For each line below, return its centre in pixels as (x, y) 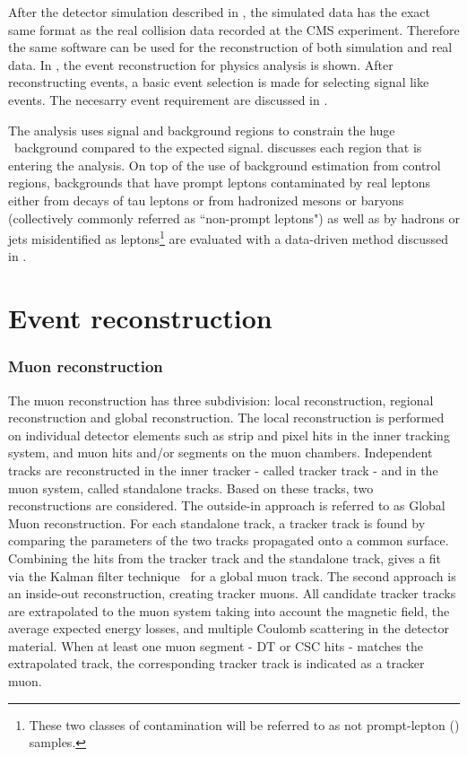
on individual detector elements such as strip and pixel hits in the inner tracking (229, 435)
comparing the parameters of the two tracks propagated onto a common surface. (229, 540)
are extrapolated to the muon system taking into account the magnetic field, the (229, 610)
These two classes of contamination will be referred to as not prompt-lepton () (244, 724)
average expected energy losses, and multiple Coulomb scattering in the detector (229, 628)
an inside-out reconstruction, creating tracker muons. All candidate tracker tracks (232, 593)
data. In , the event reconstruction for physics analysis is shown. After (201, 64)
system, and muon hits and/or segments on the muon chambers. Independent (221, 452)
